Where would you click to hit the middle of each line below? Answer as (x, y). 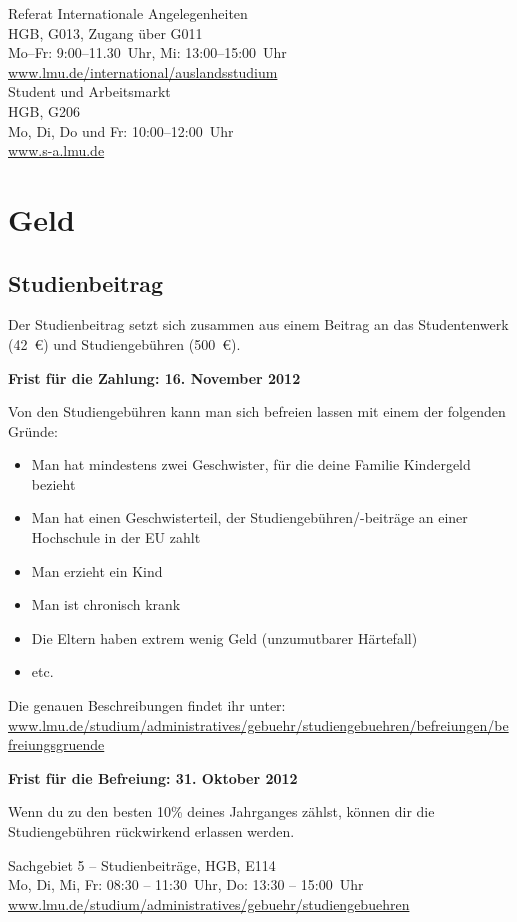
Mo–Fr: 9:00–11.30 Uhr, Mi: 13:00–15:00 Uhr (147, 52)
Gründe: (33, 430)
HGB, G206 (44, 110)
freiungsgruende (56, 744)
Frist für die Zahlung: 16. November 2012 (154, 377)
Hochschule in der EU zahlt (116, 537)
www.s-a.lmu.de (56, 150)
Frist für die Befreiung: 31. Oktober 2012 (153, 777)
